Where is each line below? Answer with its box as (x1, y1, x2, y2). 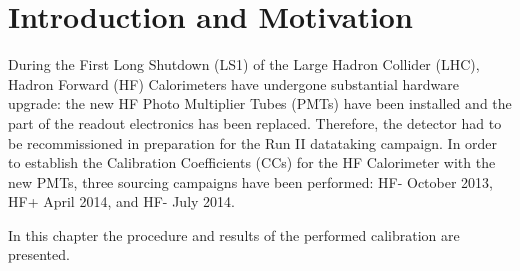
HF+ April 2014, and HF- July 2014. (8, 191, 235, 212)
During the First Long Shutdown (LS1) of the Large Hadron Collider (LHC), (8, 54, 480, 75)
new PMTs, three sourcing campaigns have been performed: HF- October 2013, (8, 171, 493, 192)
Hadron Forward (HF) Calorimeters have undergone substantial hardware (8, 73, 459, 94)
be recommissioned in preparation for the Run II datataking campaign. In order (8, 132, 498, 153)
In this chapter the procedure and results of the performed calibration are (8, 224, 460, 245)
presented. (8, 244, 70, 265)
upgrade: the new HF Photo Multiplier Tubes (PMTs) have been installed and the (8, 93, 512, 114)
